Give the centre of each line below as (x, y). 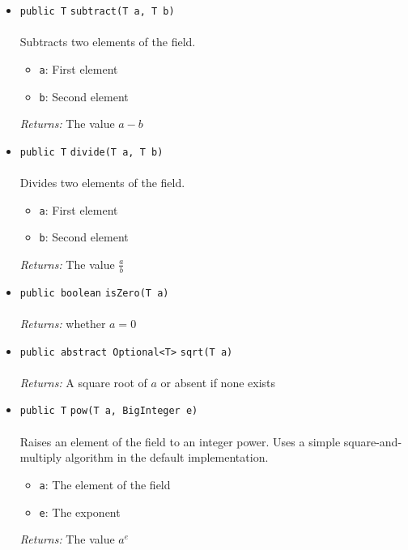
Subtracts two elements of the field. (108, 42)
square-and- (373, 441)
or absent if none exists (218, 382)
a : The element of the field (105, 484)
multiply (41, 457)
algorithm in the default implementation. (167, 457)
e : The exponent (80, 512)
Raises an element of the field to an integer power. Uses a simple (180, 441)
